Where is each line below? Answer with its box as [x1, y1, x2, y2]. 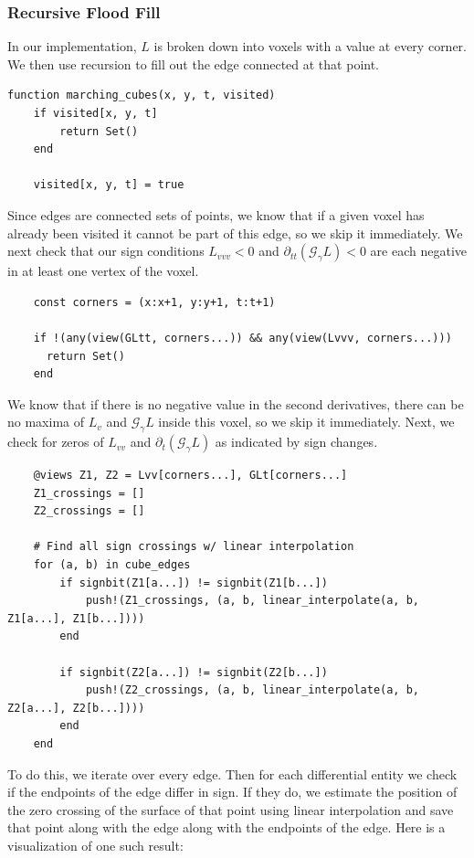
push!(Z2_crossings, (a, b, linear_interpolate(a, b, [85, 683, 420, 697]
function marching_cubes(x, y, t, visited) [7, 89, 276, 102]
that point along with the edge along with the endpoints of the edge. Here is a [7, 818, 446, 837]
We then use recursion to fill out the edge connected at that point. [7, 54, 380, 73]
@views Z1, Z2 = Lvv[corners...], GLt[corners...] [33, 469, 348, 482]
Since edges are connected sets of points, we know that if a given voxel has [7, 205, 425, 224]
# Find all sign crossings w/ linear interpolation [33, 540, 354, 554]
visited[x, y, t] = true [33, 178, 184, 192]
